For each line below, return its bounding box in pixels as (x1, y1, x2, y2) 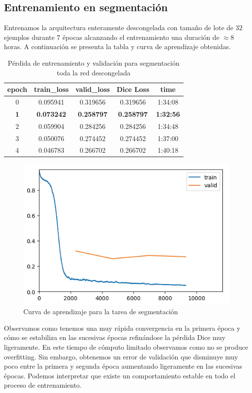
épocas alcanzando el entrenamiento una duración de (62, 32, 219, 42)
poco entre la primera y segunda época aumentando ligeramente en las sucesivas (4, 361, 242, 371)
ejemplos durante (4, 32, 55, 42)
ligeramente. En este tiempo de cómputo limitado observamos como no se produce (4, 342, 249, 352)
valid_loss (75, 84, 110, 94)
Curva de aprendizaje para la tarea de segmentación (23, 306, 178, 317)
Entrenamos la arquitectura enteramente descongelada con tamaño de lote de (4, 22, 234, 33)
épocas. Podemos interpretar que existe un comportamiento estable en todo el (4, 370, 235, 380)
